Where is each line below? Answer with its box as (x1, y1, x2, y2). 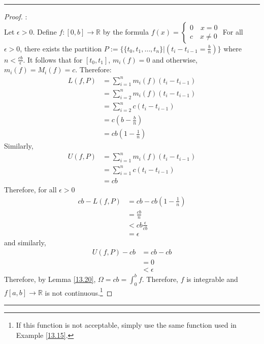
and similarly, (4, 237, 46, 247)
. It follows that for (23, 54, 83, 65)
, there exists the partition (20, 43, 102, 53)
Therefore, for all (4, 184, 57, 195)
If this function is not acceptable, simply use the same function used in (16, 319, 237, 330)
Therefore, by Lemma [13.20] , (4, 273, 96, 284)
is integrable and (186, 273, 238, 284)
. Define (32, 26, 57, 37)
